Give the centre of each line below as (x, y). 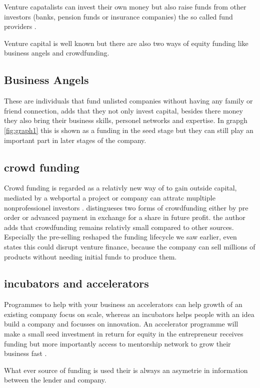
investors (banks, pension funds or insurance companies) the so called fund (118, 16)
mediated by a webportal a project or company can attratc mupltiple (110, 197)
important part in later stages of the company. (75, 140)
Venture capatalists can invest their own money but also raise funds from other (125, 6)
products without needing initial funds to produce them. (90, 256)
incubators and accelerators (76, 283)
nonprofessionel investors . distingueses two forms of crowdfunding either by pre (126, 207)
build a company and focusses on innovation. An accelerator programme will (121, 324)
